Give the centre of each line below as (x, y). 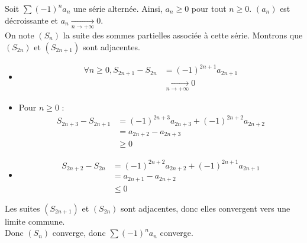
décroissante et (32, 20)
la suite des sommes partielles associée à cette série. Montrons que (183, 35)
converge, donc (79, 233)
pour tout (209, 8)
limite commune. (35, 221)
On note (20, 35)
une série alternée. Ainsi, (118, 8)
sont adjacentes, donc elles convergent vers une (206, 208)
